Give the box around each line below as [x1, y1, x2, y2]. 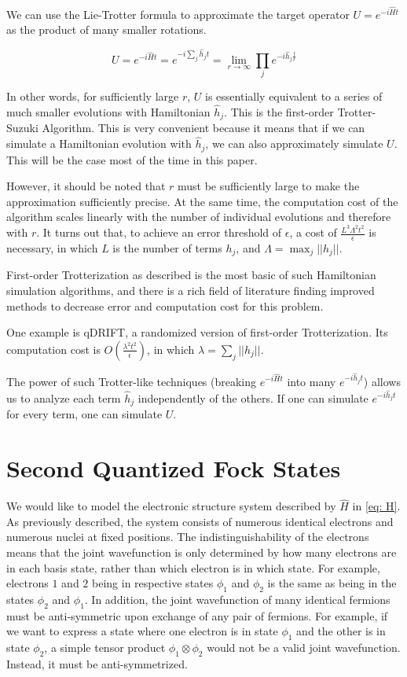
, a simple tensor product [44, 639, 166, 656]
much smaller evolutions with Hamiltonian [6, 103, 211, 120]
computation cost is [6, 340, 101, 357]
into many [287, 373, 336, 389]
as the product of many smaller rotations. [6, 21, 207, 38]
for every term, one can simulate [6, 406, 163, 422]
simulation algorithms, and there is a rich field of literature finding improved [6, 282, 375, 299]
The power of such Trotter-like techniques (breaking [6, 373, 257, 389]
